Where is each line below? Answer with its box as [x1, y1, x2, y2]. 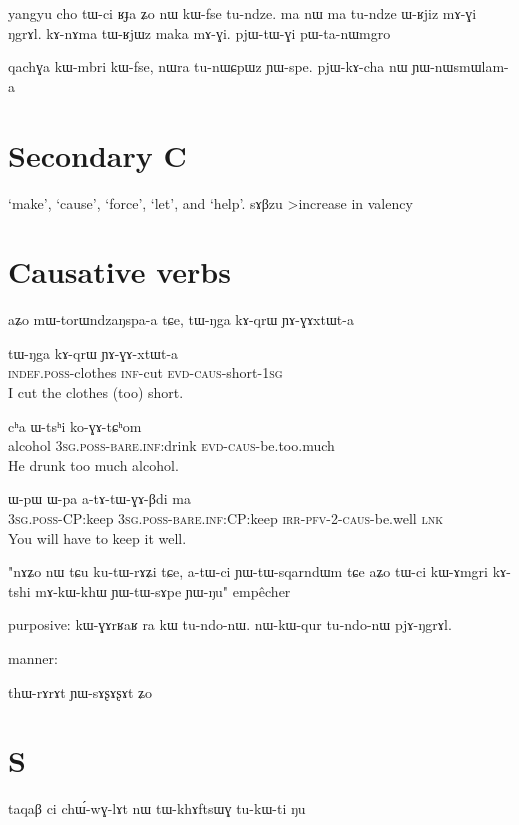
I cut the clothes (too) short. [8, 382, 184, 402]
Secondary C [8, 134, 187, 175]
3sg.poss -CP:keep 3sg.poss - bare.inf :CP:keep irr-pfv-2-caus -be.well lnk [8, 507, 443, 528]
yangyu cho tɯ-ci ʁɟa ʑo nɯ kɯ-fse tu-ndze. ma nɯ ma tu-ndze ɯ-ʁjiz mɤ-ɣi [8, 3, 477, 23]
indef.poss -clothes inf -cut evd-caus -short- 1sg [8, 362, 283, 383]
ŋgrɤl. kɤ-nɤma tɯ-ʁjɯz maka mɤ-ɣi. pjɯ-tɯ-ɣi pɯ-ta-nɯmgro [8, 22, 391, 43]
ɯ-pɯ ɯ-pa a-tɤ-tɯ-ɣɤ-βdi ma [8, 488, 191, 509]
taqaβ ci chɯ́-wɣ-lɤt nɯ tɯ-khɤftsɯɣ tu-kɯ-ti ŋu [8, 798, 306, 819]
